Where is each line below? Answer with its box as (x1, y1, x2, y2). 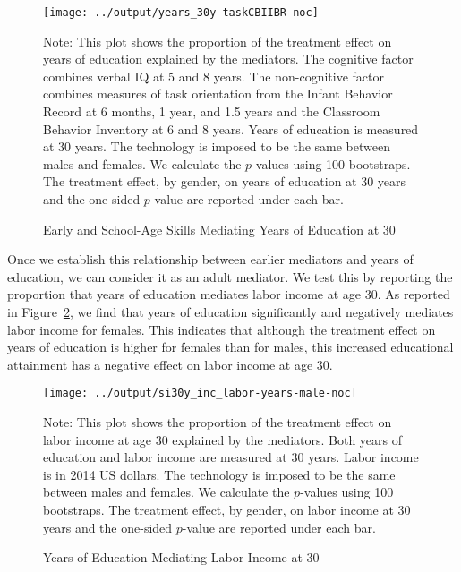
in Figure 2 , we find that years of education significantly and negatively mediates (7, 302, 454, 320)
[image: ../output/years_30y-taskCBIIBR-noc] (43, 6, 319, 19)
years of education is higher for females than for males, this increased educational (7, 337, 454, 356)
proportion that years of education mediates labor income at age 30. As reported (7, 285, 450, 303)
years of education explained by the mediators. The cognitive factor (43, 49, 414, 68)
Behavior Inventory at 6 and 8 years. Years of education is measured (43, 119, 419, 138)
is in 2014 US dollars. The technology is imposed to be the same (43, 465, 396, 483)
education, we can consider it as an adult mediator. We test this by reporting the (7, 267, 453, 286)
